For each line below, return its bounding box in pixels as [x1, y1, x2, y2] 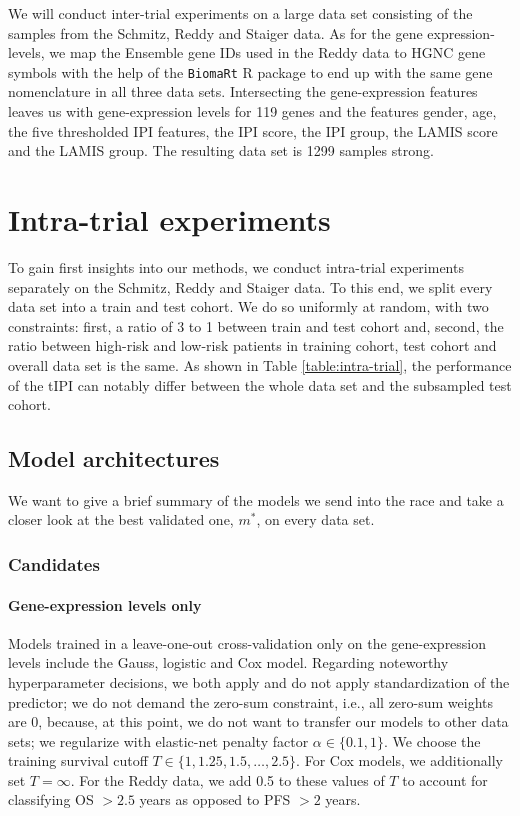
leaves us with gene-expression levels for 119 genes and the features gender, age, [8, 101, 497, 122]
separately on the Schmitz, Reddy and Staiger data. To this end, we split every [8, 276, 493, 297]
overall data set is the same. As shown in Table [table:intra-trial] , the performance [8, 354, 512, 375]
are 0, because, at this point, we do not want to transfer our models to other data [8, 711, 509, 732]
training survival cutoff [8, 750, 148, 771]
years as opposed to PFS [139, 789, 291, 810]
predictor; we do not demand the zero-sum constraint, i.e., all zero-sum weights [8, 691, 494, 712]
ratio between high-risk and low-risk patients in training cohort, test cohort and [8, 335, 497, 356]
